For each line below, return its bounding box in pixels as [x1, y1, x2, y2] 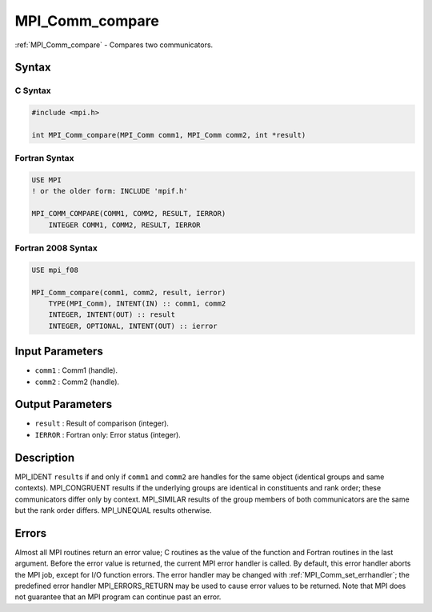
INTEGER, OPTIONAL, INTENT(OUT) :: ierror [48, 321, 218, 330]
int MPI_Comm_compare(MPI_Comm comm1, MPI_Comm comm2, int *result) [31, 130, 306, 139]
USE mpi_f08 [31, 265, 79, 274]
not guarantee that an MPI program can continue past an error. [14, 592, 222, 602]
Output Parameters [14, 398, 112, 411]
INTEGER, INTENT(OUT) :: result [48, 310, 176, 319]
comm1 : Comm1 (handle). [34, 366, 118, 375]
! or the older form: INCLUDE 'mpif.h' [31, 186, 188, 196]
